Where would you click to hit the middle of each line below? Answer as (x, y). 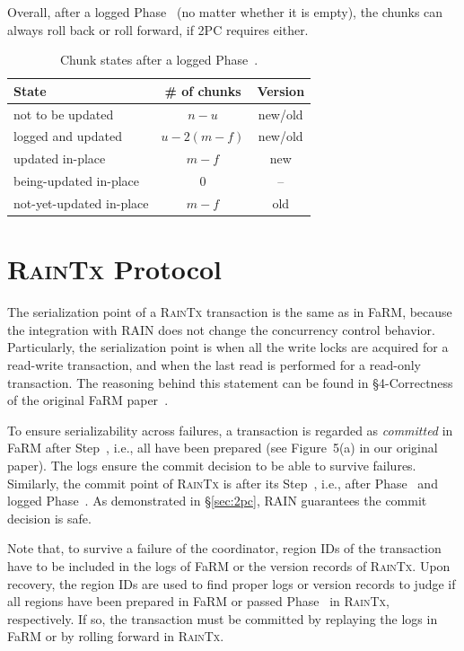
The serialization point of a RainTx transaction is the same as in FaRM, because (230, 312)
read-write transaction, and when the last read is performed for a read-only (214, 365)
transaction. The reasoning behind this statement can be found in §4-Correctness (230, 382)
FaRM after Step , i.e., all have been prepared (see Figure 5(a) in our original (223, 448)
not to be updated (64, 114)
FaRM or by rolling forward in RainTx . (116, 636)
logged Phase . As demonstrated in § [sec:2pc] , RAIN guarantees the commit (217, 501)
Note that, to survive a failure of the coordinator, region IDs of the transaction (224, 548)
